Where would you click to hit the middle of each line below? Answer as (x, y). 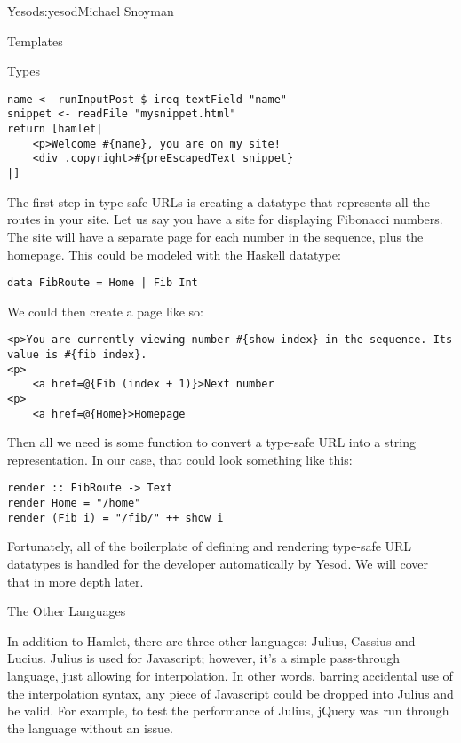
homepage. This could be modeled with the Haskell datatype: (174, 254)
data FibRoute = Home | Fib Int (103, 283)
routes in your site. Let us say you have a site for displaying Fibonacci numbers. (225, 219)
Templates (35, 40)
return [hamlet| (55, 129)
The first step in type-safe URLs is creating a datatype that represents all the (219, 201)
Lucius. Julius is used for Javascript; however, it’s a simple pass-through (204, 658)
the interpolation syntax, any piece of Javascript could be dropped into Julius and (230, 693)
